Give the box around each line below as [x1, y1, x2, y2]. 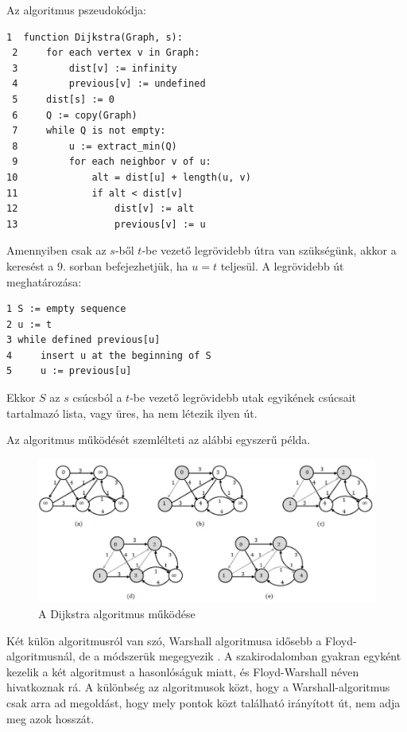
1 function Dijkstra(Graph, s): [6, 31, 183, 43]
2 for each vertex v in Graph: [12, 47, 200, 59]
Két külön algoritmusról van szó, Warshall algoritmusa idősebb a [6, 632, 322, 648]
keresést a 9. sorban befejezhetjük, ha [6, 257, 188, 274]
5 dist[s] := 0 [12, 93, 115, 105]
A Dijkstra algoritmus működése [38, 605, 196, 622]
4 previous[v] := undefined [12, 78, 206, 90]
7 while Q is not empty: [12, 125, 166, 137]
